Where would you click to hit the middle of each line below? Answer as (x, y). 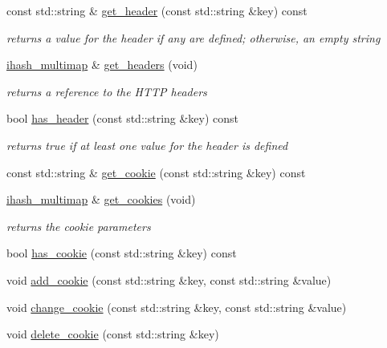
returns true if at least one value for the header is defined (147, 145)
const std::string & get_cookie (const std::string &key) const (156, 172)
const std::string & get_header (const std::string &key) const (157, 10)
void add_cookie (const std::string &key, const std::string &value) (169, 279)
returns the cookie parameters (79, 226)
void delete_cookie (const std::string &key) (113, 334)
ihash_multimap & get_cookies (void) (101, 199)
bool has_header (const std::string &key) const (123, 118)
